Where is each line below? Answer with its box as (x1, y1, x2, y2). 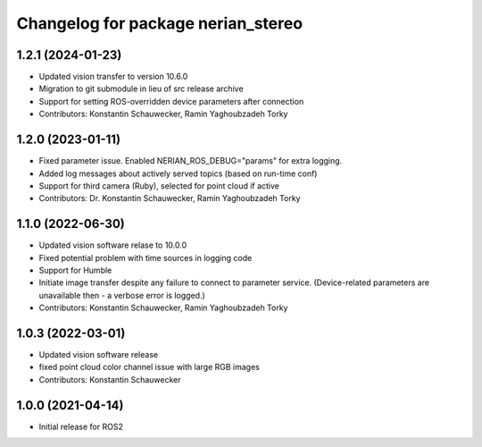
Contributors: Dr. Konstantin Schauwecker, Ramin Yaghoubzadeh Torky (38, 193, 301, 204)
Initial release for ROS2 (38, 421, 124, 432)
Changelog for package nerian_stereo (16, 13, 303, 33)
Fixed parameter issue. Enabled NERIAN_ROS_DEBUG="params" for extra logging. (38, 156, 343, 166)
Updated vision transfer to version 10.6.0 (38, 72, 188, 82)
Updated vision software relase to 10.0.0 (38, 240, 187, 250)
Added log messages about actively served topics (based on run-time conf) (38, 168, 318, 179)
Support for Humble (38, 265, 112, 275)
